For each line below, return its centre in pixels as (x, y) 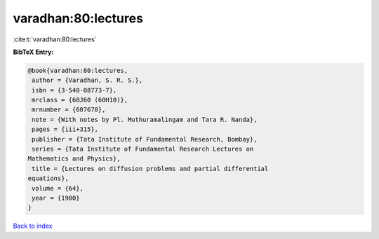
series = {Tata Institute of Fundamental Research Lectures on (143, 149)
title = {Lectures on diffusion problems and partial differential (150, 169)
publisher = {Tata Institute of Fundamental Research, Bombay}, (145, 139)
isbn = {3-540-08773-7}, (74, 90)
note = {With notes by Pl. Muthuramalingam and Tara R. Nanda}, (145, 120)
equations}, (48, 178)
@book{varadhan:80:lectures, (78, 70)
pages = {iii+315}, (65, 129)
